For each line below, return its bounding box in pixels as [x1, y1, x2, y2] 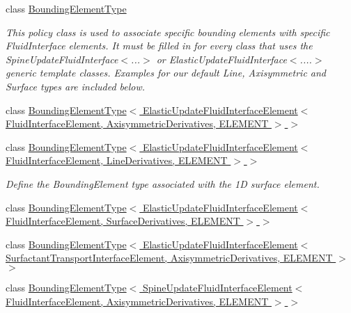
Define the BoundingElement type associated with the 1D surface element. [6, 176, 320, 191]
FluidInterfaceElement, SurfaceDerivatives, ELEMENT [6, 214, 240, 228]
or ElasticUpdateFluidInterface [156, 51, 287, 66]
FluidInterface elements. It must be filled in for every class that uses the [6, 38, 313, 53]
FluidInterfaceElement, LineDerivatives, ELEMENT [6, 153, 228, 168]
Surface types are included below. [6, 79, 146, 93]
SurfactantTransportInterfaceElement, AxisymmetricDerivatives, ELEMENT [6, 250, 333, 265]
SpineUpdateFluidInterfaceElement [142, 280, 292, 294]
